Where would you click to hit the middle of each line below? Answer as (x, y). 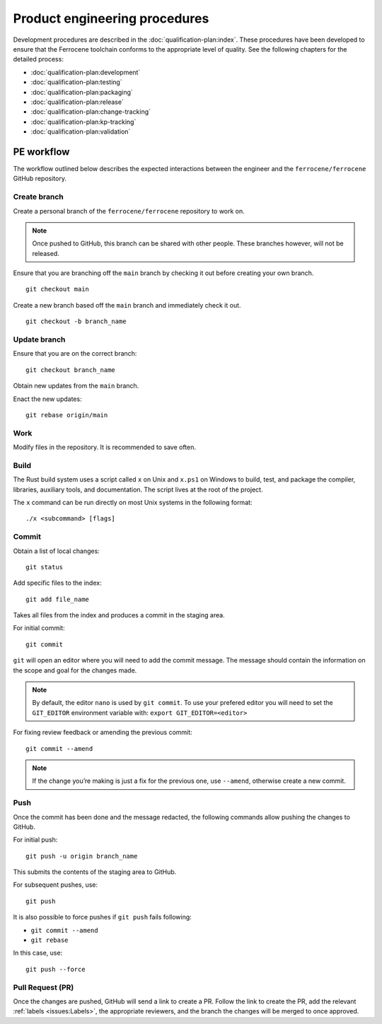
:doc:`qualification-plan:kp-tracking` (83, 122)
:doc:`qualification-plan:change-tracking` (91, 112)
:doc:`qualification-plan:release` (77, 102)
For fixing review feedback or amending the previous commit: (103, 733)
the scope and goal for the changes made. (75, 670)
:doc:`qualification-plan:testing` (77, 82)
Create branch (38, 197)
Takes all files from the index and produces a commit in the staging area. (119, 615)
